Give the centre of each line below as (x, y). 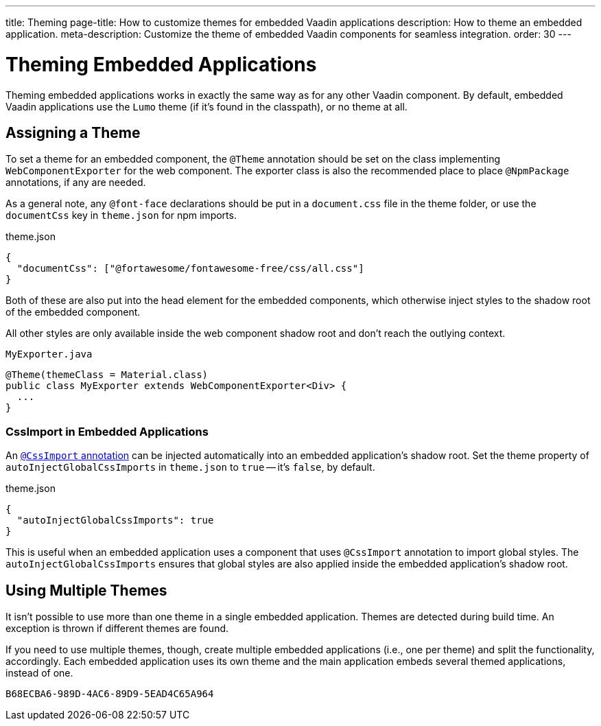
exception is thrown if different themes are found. (117, 628)
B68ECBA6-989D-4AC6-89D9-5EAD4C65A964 (110, 693)
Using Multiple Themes (86, 590)
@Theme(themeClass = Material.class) (107, 375)
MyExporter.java (49, 354)
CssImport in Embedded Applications (107, 431)
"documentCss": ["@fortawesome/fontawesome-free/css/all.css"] (190, 269)
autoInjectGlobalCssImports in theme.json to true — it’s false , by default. (190, 467)
